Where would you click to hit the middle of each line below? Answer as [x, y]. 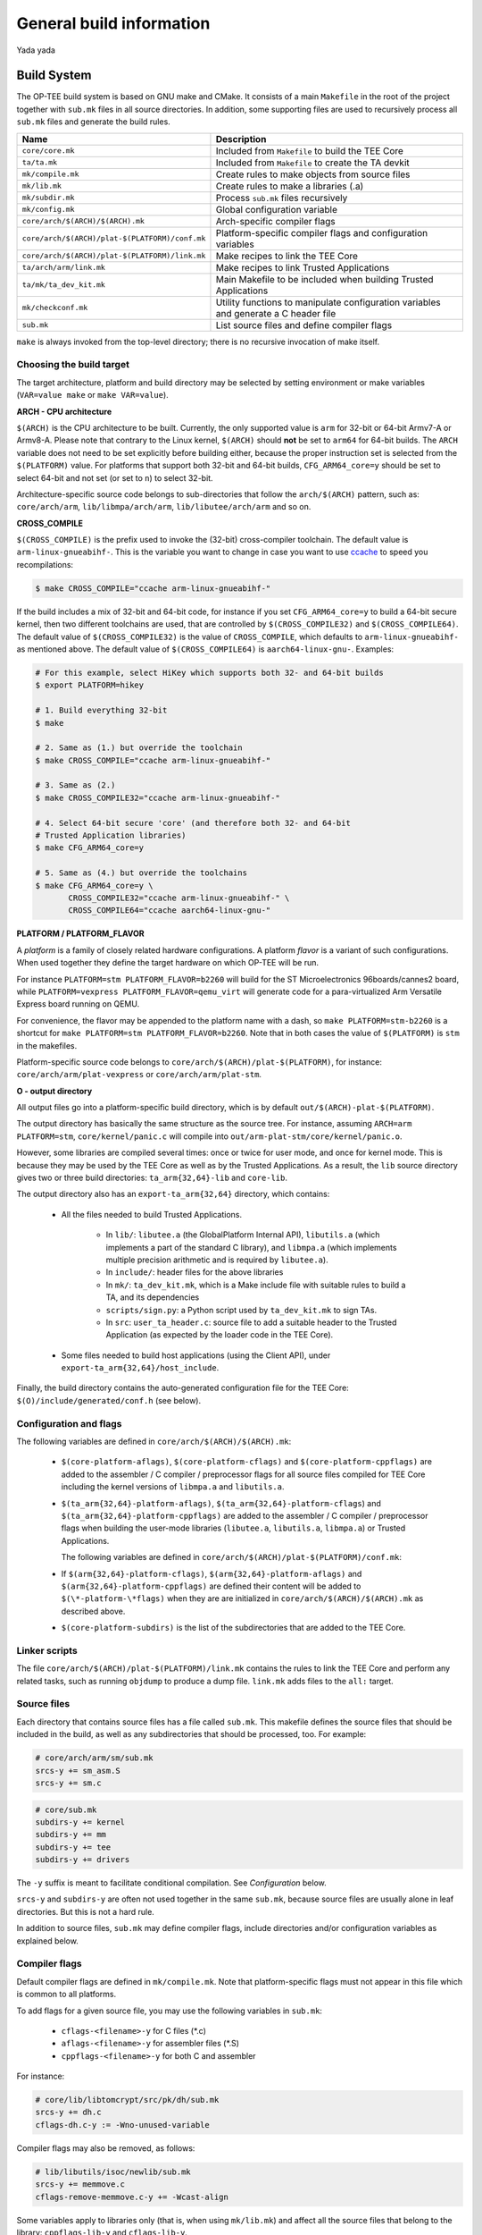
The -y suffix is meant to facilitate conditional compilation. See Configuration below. [171, 1883]
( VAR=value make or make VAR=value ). [92, 395]
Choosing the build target [73, 365]
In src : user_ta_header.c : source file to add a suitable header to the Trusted [251, 1322]
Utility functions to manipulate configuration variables [328, 302]
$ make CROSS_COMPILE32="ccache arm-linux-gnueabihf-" [158, 797]
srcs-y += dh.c [68, 2113]
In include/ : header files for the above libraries [195, 1272]
